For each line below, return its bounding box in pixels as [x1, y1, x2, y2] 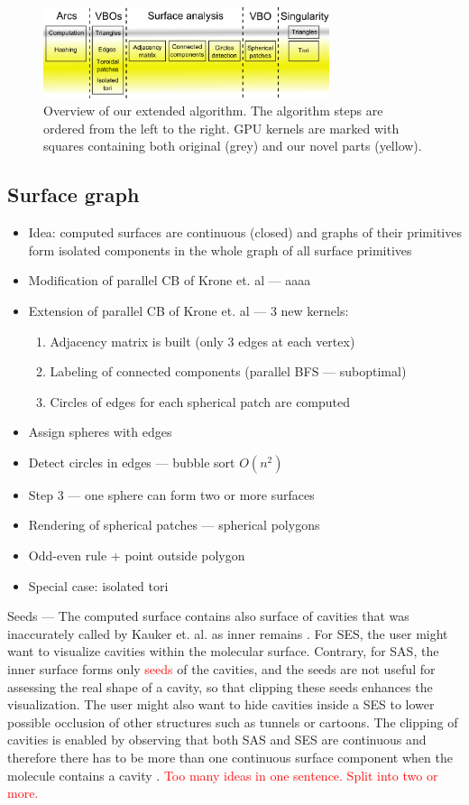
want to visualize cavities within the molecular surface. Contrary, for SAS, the [7, 642, 439, 661]
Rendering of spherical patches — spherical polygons [28, 515, 320, 534]
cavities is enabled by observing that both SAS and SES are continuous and [7, 730, 427, 749]
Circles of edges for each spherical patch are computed [50, 392, 351, 411]
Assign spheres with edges [28, 422, 172, 441]
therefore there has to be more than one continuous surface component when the [7, 748, 453, 767]
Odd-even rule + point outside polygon [28, 546, 245, 565]
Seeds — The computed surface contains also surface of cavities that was [7, 606, 409, 625]
